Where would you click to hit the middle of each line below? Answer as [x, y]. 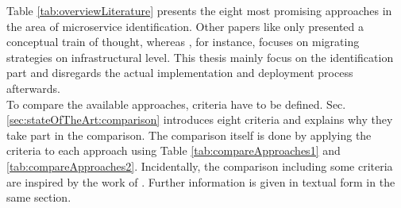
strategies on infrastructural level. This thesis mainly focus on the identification [200, 57]
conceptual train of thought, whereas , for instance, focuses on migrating [183, 42]
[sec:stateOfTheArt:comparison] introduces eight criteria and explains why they [200, 119]
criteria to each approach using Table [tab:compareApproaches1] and [174, 150]
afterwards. [33, 88]
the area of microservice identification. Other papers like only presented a [185, 26]
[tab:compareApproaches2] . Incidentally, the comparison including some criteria [200, 166]
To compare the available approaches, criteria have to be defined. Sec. [176, 104]
